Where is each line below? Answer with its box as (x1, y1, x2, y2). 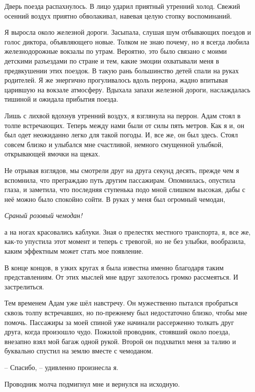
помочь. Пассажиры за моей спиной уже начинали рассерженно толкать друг (4, 317, 234, 327)
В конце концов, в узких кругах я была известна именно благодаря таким (4, 262, 224, 272)
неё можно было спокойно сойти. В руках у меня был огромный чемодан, (4, 194, 226, 204)
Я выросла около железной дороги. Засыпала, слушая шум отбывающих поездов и (4, 27, 251, 37)
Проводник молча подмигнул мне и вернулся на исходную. (4, 378, 180, 389)
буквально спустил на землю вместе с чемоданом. (4, 346, 153, 356)
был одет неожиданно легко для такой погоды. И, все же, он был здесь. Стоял (4, 130, 238, 140)
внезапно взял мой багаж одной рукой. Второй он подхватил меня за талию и (4, 336, 236, 346)
